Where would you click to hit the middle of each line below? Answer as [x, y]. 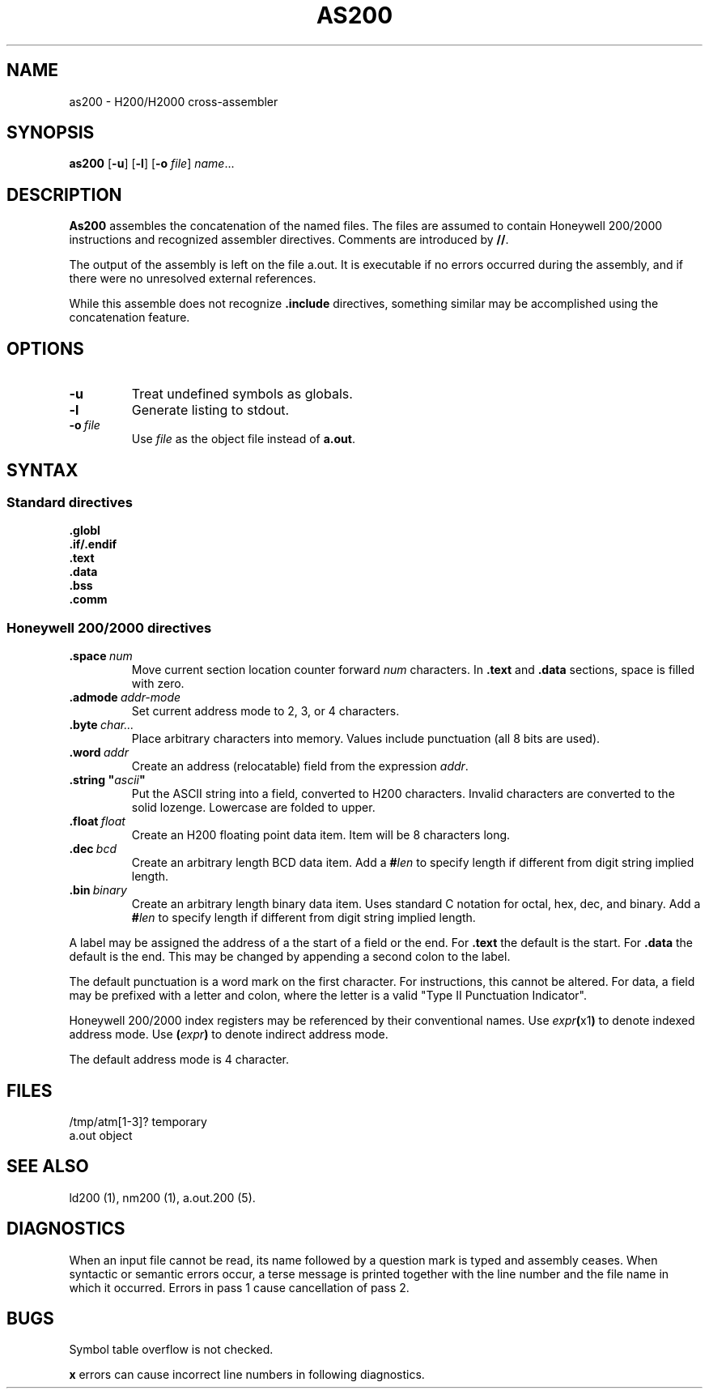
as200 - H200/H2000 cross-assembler [174, 101]
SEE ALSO [48, 1167]
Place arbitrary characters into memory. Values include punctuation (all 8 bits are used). [366, 739]
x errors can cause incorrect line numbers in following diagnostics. [247, 1375]
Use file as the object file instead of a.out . [243, 439]
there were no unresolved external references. [193, 279]
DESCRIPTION [64, 194]
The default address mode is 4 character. [179, 1060]
